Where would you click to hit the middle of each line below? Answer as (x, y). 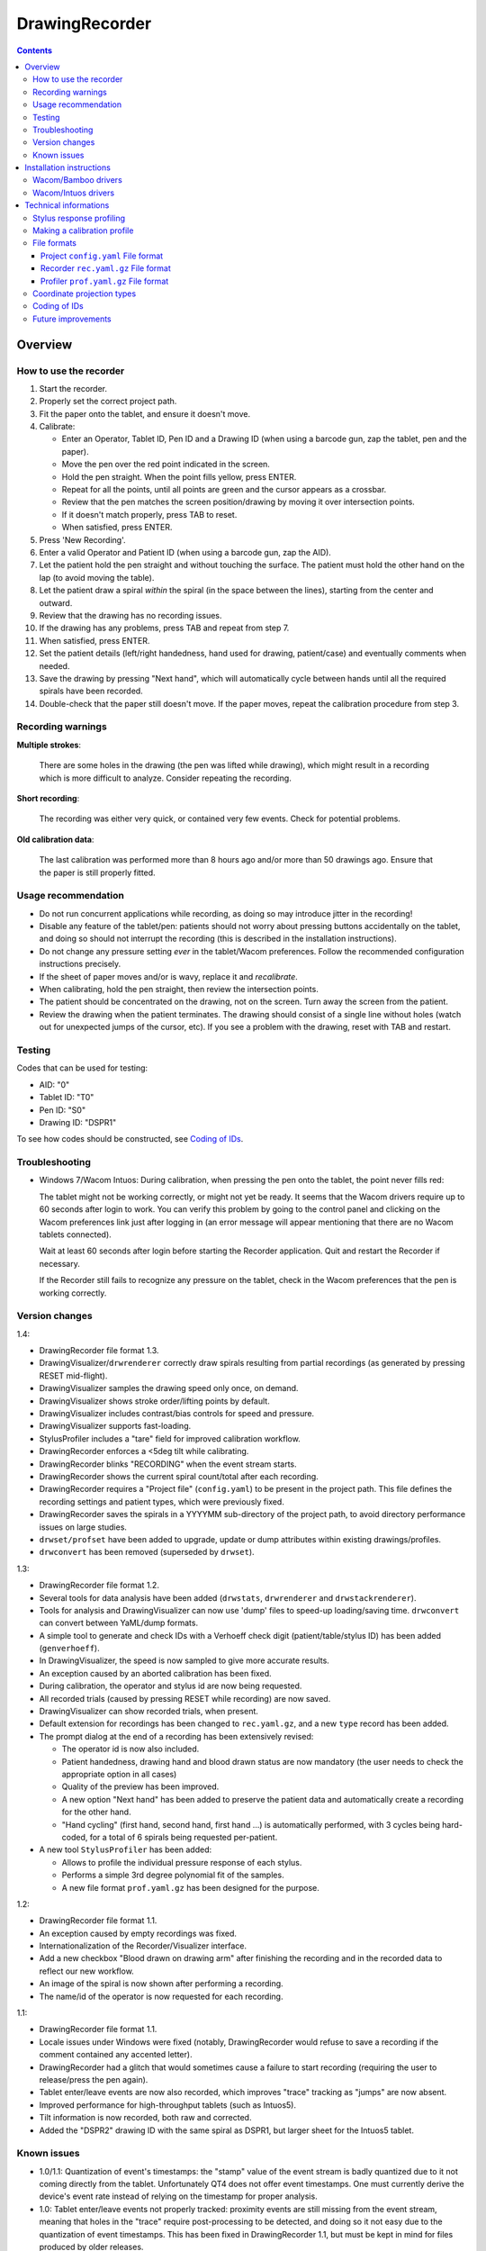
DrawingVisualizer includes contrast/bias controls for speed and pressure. (177, 1414)
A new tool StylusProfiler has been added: (126, 1849)
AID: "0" (54, 1084)
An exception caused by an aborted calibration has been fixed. (155, 1673)
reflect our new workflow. (86, 1971)
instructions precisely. (80, 964)
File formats (54, 243)
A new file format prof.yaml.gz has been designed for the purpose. (190, 1887)
